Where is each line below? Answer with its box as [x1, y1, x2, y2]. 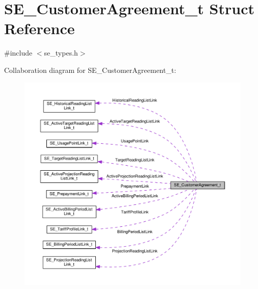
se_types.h [44, 47, 78, 58]
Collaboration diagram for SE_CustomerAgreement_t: [4, 64, 176, 75]
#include [4, 47, 33, 58]
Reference [4, 18, 75, 39]
